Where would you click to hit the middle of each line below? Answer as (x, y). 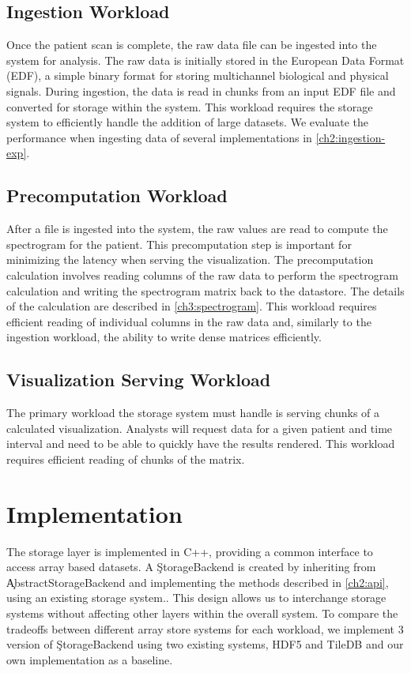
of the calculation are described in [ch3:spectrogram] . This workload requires (192, 306)
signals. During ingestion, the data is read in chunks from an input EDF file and (201, 90)
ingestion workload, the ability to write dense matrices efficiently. (164, 337)
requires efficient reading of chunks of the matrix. (126, 459)
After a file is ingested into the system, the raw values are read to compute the (197, 229)
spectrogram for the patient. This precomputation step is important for (179, 244)
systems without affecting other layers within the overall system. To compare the (202, 613)
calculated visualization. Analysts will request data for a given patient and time (200, 428)
